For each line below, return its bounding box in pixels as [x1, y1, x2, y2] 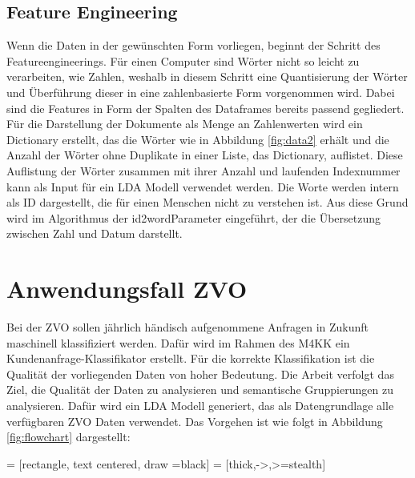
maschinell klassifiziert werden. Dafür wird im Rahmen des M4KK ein [6, 334, 350, 351]
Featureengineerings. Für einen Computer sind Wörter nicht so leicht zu [6, 52, 360, 69]
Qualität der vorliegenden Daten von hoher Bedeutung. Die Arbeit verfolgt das [6, 365, 394, 382]
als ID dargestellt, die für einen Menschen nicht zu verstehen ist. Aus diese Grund [6, 194, 409, 211]
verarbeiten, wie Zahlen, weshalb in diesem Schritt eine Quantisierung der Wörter [6, 68, 408, 85]
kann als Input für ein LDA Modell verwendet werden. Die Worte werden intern [6, 178, 399, 195]
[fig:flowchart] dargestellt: [6, 428, 131, 445]
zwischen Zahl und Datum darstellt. [6, 225, 183, 242]
